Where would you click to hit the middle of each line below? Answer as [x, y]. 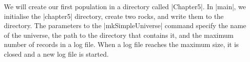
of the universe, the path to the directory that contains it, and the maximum [119, 35]
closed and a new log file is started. [56, 54]
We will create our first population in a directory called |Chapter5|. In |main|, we [125, 6]
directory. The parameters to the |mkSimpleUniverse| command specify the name [125, 25]
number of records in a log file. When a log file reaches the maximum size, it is [121, 44]
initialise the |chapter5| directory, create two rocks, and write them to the [114, 16]
